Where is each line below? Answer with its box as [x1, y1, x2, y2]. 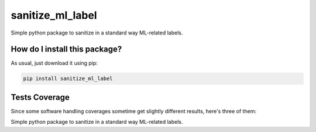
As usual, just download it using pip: [11, 60, 98, 67]
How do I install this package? [11, 44, 122, 54]
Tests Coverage [11, 92, 70, 102]
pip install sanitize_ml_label [23, 75, 114, 82]
